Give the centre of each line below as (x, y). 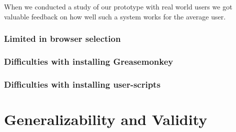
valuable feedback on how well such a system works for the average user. (115, 16)
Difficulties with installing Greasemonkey (89, 61)
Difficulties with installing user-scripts (82, 84)
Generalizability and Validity (106, 119)
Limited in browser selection (62, 39)
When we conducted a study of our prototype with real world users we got (118, 6)
